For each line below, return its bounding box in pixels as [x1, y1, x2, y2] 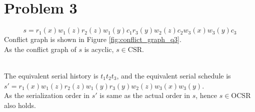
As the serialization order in [4, 90, 89, 100]
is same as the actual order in [99, 90, 190, 100]
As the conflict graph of [4, 43, 76, 54]
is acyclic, [84, 43, 114, 54]
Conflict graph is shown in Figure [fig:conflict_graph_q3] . [4, 34, 181, 44]
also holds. [4, 99, 36, 110]
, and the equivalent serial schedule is [116, 70, 231, 80]
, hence [195, 90, 217, 100]
